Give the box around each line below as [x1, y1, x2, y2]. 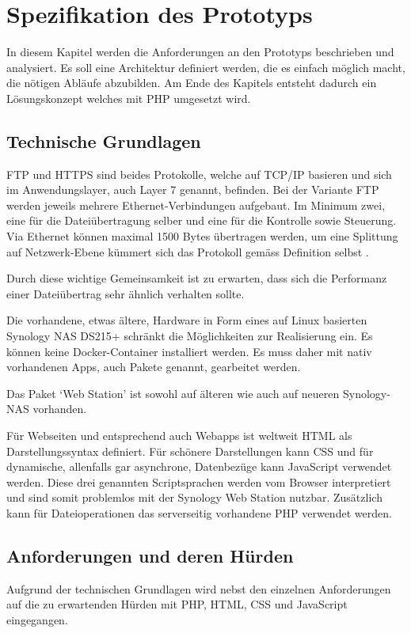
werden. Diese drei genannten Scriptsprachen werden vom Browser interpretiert [6, 473, 391, 490]
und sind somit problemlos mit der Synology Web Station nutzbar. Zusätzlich [6, 489, 382, 506]
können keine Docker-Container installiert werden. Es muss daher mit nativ [6, 343, 372, 359]
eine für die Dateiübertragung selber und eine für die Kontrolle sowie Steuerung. [6, 212, 397, 229]
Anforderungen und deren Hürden [6, 543, 294, 567]
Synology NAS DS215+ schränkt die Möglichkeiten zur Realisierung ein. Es [6, 328, 373, 344]
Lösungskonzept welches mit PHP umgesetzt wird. [6, 89, 251, 106]
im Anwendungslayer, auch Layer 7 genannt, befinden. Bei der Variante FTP [6, 181, 379, 198]
